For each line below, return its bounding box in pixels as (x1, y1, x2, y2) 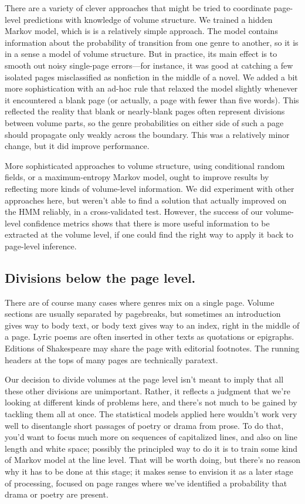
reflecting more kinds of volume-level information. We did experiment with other (5, 182, 294, 194)
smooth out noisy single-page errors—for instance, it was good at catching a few (5, 59, 293, 71)
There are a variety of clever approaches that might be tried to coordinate (5, 2, 271, 13)
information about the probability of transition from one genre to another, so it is (5, 36, 299, 48)
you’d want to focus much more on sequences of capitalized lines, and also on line (5, 431, 297, 443)
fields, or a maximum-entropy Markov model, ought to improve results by (5, 171, 269, 183)
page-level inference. (5, 239, 77, 252)
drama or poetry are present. (5, 488, 109, 500)
